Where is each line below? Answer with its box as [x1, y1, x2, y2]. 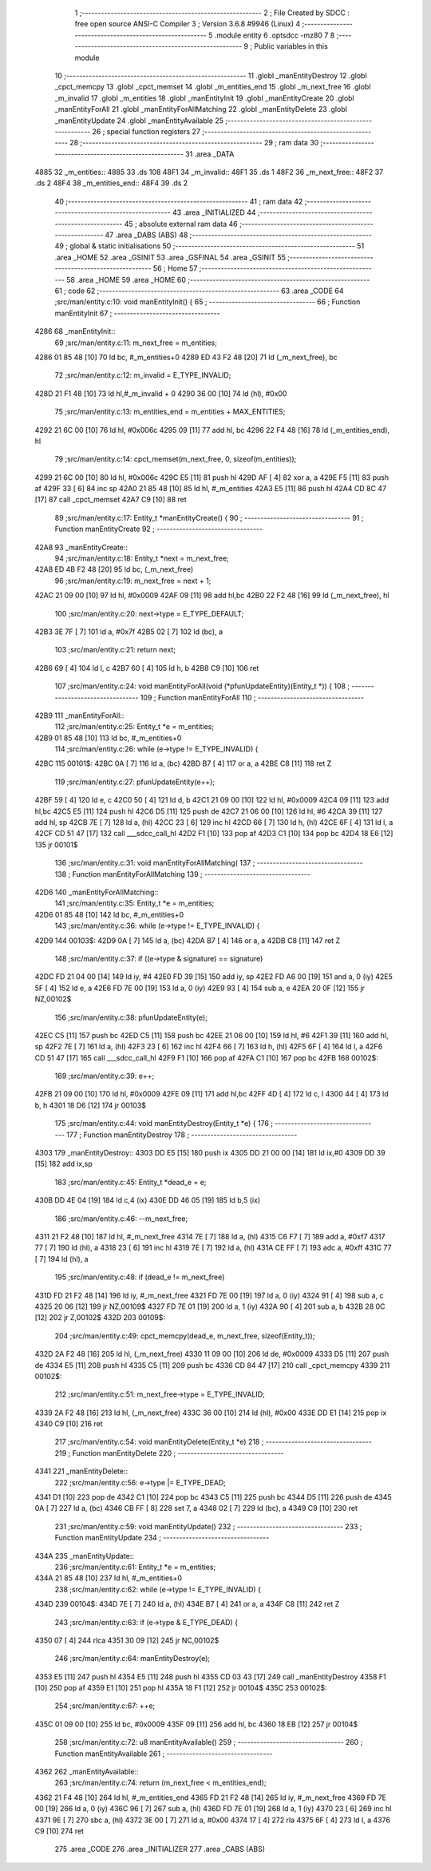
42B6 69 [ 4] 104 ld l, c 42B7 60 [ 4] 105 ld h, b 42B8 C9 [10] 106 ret [34, 663, 259, 672]
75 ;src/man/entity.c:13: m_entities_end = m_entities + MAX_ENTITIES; [54, 407, 286, 417]
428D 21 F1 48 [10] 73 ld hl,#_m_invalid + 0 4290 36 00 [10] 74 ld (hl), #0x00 [34, 388, 287, 398]
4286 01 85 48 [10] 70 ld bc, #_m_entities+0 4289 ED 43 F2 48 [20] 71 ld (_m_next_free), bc [34, 352, 338, 362]
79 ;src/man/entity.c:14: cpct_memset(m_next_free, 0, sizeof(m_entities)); [54, 454, 297, 464]
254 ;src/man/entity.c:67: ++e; [54, 1701, 156, 1710]
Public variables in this [254, 42, 329, 51]
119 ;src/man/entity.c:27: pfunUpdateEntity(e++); [54, 777, 215, 787]
